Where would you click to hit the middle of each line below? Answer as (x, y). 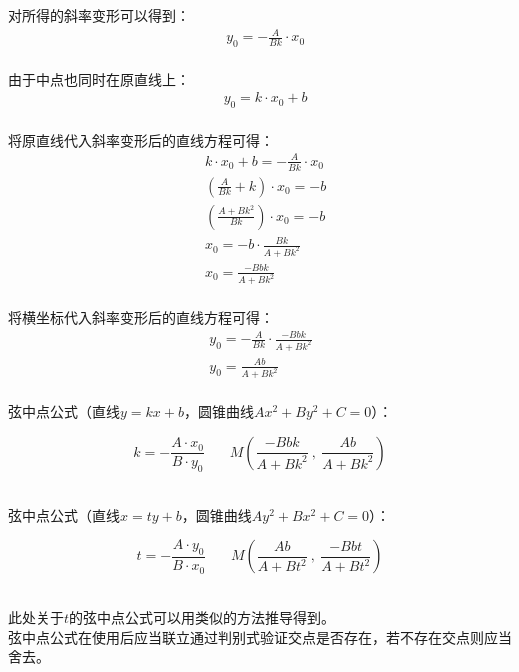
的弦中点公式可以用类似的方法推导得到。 (202, 617)
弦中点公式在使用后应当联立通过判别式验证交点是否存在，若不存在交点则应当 (260, 636)
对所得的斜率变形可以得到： (99, 15)
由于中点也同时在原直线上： (99, 78)
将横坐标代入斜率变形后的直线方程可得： (141, 317)
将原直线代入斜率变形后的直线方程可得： (141, 139)
